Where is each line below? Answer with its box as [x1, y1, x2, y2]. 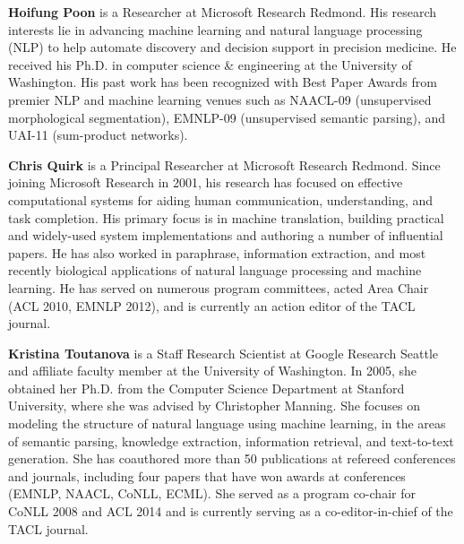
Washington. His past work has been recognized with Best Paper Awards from [8, 73, 437, 91]
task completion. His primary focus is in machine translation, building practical [8, 208, 444, 227]
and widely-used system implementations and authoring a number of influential [8, 226, 443, 245]
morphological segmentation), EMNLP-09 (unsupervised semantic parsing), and [8, 108, 446, 126]
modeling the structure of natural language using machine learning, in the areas [8, 414, 446, 433]
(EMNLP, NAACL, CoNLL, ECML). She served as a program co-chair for [8, 484, 416, 503]
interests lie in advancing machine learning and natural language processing [8, 20, 423, 39]
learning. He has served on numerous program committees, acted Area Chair [8, 278, 429, 297]
